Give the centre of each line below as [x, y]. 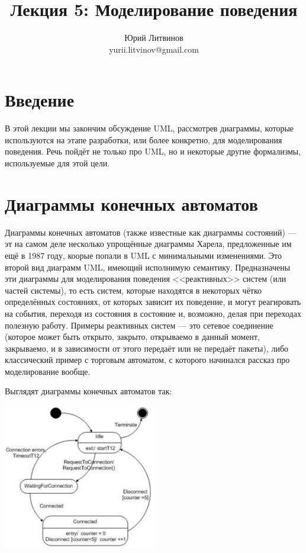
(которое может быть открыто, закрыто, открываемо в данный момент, [132, 337]
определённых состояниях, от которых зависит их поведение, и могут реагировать [153, 302]
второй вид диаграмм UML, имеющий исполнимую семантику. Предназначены [148, 267]
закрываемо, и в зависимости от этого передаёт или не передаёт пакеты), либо [147, 348]
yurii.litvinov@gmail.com [154, 49]
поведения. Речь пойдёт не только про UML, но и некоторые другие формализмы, [153, 151]
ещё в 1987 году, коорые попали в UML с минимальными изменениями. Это [144, 255]
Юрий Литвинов [154, 38]
